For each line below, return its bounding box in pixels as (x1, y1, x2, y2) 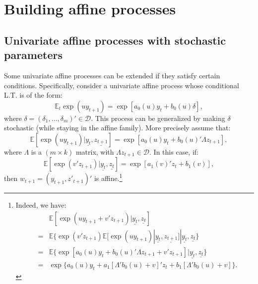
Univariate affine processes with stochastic (4, 32, 226, 48)
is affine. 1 (94, 171, 123, 183)
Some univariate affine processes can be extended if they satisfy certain (4, 70, 220, 80)
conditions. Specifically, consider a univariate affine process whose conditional (4, 80, 239, 90)
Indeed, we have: (15, 200, 66, 210)
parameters (4, 47, 63, 62)
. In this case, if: (149, 146, 198, 157)
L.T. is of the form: (4, 90, 63, 100)
